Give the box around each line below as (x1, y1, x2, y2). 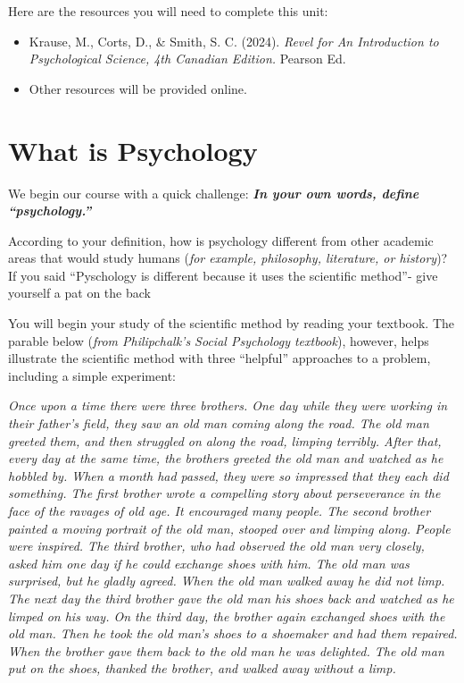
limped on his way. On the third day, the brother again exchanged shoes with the (8, 606, 445, 625)
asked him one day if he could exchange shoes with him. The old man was (8, 553, 410, 572)
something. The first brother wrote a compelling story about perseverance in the (8, 484, 441, 502)
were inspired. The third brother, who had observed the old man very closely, (8, 536, 425, 555)
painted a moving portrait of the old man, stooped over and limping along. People (8, 519, 451, 537)
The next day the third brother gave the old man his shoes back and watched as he (8, 588, 454, 607)
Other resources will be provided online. (29, 79, 247, 97)
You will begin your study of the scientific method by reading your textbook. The (8, 314, 455, 333)
